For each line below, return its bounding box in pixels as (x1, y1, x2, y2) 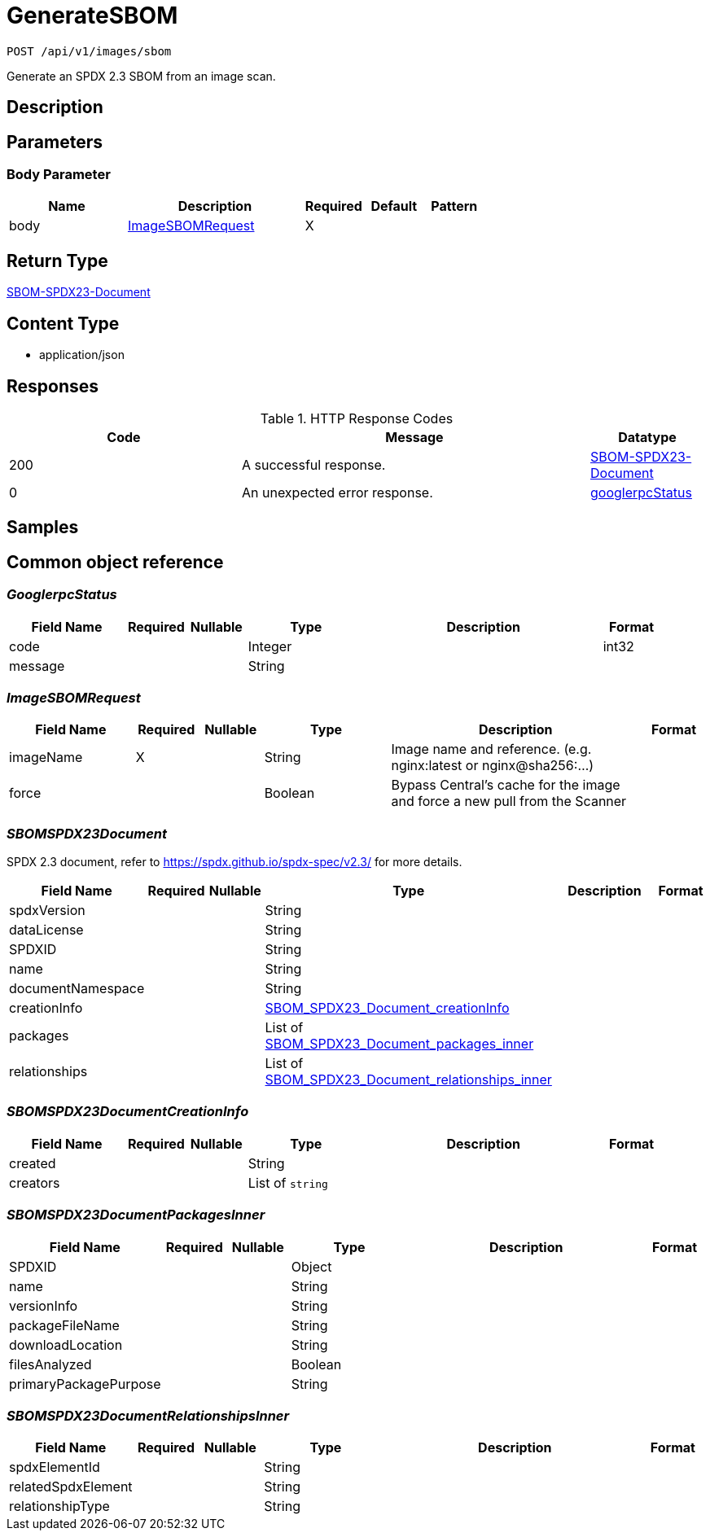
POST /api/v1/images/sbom (7, 44, 172, 58)
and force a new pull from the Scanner (391, 793, 627, 810)
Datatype (618, 428, 677, 445)
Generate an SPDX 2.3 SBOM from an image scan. (7, 68, 276, 83)
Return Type (7, 250, 108, 271)
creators (9, 1174, 60, 1191)
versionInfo (9, 1297, 78, 1314)
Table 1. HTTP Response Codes (260, 409, 454, 427)
